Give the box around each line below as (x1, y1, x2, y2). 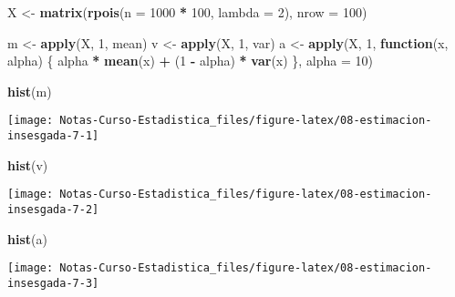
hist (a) (7, 229, 47, 248)
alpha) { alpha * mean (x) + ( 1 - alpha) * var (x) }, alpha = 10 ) (7, 51, 374, 70)
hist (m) (7, 81, 52, 100)
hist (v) (7, 155, 48, 174)
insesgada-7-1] (7, 129, 99, 143)
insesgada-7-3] (7, 276, 99, 290)
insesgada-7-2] (7, 202, 99, 216)
